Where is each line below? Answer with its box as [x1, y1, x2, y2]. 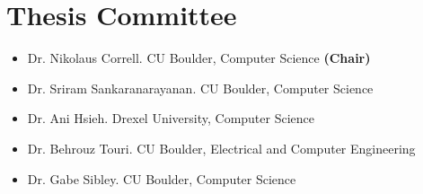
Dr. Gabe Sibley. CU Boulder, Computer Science [27, 169, 296, 188]
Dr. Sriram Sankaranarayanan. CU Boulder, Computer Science [27, 78, 374, 97]
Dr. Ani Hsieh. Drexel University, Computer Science [27, 109, 314, 128]
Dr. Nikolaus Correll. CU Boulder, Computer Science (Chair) [27, 48, 371, 67]
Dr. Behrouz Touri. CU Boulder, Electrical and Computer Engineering [27, 138, 416, 157]
